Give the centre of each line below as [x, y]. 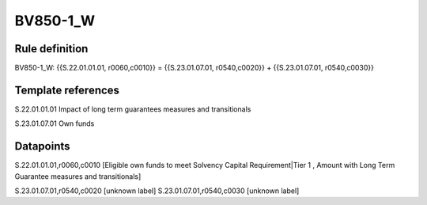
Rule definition [51, 49]
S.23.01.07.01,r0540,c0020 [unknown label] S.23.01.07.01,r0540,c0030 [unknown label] [157, 191]
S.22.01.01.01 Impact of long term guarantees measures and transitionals [133, 109]
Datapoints [42, 146]
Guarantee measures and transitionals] [78, 176]
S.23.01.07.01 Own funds [55, 123]
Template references [67, 90]
